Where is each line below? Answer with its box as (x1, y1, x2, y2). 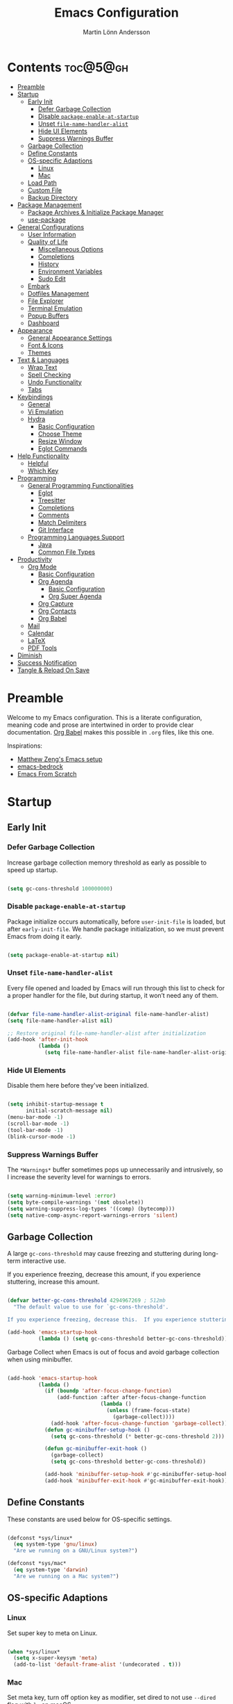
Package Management (17, 200, 82, 209)
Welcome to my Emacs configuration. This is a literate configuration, (7, 713, 202, 721)
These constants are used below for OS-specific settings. (7, 1515, 172, 1523)
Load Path (27, 179, 58, 187)
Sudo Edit (37, 275, 66, 283)
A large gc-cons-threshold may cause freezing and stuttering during (7, 1250, 202, 1258)
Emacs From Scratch (17, 769, 77, 778)
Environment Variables (37, 267, 103, 275)
